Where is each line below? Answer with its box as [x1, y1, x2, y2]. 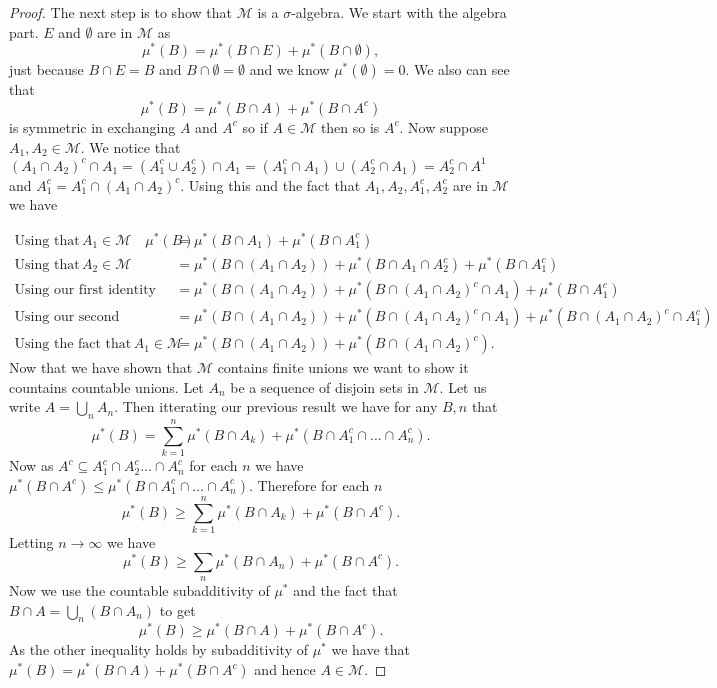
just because [9, 59, 84, 80]
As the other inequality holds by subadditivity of [9, 639, 308, 660]
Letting [9, 531, 54, 552]
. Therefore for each [249, 474, 370, 495]
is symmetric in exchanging [9, 116, 176, 137]
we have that [331, 639, 410, 660]
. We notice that [80, 136, 181, 157]
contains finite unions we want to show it [217, 357, 469, 378]
